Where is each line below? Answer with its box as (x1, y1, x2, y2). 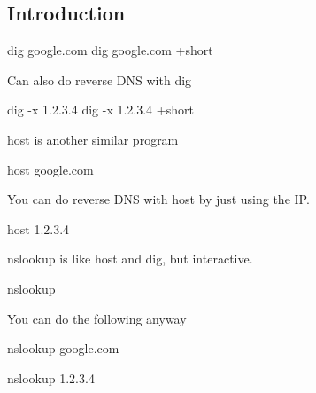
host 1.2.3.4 (7, 219, 70, 238)
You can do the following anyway (7, 309, 187, 327)
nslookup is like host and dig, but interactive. (7, 249, 253, 268)
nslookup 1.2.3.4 (7, 368, 95, 387)
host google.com (7, 160, 94, 178)
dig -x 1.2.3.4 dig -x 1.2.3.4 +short (7, 100, 194, 119)
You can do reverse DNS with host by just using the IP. (7, 190, 310, 208)
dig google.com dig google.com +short (7, 41, 213, 59)
